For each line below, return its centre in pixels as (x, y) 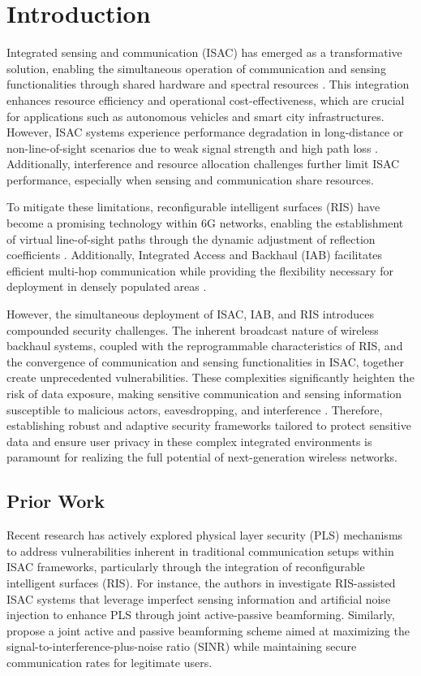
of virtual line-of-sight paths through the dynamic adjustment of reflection (191, 238)
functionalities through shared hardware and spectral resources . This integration (208, 84)
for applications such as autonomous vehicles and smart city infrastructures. (195, 116)
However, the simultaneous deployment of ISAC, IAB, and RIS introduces (190, 314)
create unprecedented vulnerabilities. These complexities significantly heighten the (210, 377)
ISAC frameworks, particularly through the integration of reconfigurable (186, 567)
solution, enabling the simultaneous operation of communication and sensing (196, 68)
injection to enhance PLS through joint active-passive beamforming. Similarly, (201, 615)
